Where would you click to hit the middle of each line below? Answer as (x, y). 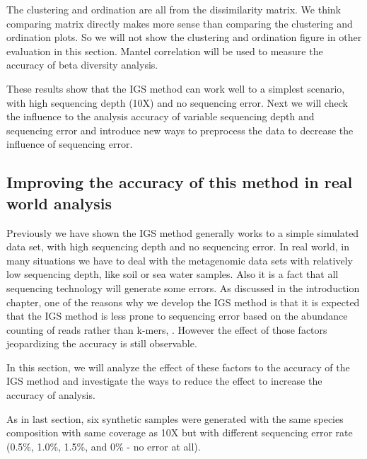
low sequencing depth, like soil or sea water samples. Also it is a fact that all (173, 274)
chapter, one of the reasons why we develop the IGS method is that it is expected (183, 302)
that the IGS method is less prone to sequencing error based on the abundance (177, 316)
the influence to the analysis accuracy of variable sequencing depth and (161, 116)
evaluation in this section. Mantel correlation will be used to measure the (165, 51)
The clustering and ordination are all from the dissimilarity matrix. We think (174, 9)
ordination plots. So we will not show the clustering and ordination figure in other (184, 37)
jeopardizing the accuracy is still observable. (102, 343)
